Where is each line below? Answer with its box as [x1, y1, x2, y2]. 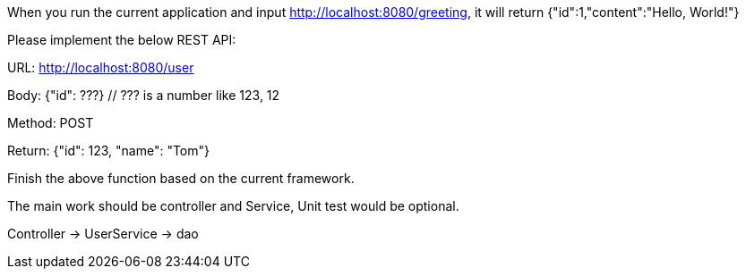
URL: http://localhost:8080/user [7, 60, 194, 75]
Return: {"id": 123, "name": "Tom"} [7, 143, 210, 158]
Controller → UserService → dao [7, 226, 199, 241]
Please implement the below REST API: [7, 32, 236, 47]
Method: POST [7, 115, 94, 130]
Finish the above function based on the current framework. [7, 171, 355, 186]
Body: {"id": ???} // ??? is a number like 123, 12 [7, 88, 280, 103]
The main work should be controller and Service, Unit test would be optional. [7, 198, 459, 213]
